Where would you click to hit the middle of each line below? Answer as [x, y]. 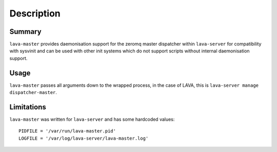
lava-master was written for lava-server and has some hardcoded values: [92, 119]
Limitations [28, 107]
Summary [25, 32]
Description [35, 13]
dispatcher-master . [33, 92]
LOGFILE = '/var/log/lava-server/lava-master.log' [84, 138]
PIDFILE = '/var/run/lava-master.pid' [67, 131]
